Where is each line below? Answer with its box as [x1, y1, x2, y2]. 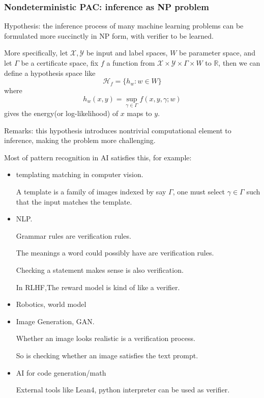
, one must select [172, 186, 225, 196]
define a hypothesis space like [4, 67, 96, 78]
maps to [127, 108, 152, 118]
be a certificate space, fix [21, 58, 99, 68]
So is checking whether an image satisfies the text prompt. [16, 350, 198, 360]
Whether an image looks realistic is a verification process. [16, 333, 195, 344]
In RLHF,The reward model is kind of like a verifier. [16, 281, 180, 292]
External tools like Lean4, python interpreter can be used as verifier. [16, 384, 230, 395]
